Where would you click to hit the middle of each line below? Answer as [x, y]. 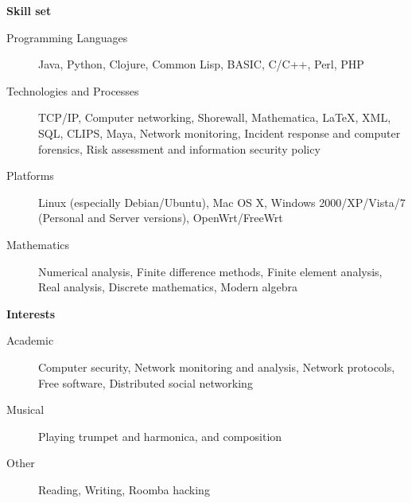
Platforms [30, 175]
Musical [25, 409]
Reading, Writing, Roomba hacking [124, 489]
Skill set [29, 10]
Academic [30, 340]
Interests [31, 313]
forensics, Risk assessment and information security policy [179, 148]
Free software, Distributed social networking [146, 382]
